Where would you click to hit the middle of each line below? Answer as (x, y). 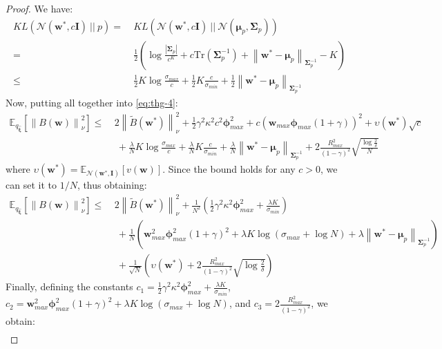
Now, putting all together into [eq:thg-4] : (92, 102)
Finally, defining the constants (69, 286)
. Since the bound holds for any (229, 169)
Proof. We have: (39, 8)
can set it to (31, 185)
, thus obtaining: (112, 185)
